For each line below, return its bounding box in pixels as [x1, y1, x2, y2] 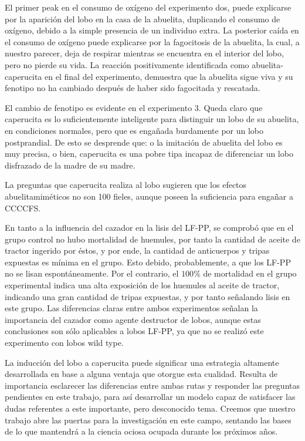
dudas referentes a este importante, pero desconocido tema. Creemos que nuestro [5, 402, 296, 414]
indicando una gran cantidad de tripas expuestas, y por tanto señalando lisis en [5, 290, 290, 302]
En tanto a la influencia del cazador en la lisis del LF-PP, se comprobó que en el [5, 221, 294, 234]
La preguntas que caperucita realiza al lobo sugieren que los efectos [5, 179, 247, 191]
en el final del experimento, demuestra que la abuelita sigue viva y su [45, 70, 293, 82]
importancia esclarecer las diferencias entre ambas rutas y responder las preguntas [5, 379, 300, 391]
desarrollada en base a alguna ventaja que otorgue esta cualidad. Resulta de [5, 368, 277, 380]
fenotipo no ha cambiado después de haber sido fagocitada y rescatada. [5, 82, 260, 94]
